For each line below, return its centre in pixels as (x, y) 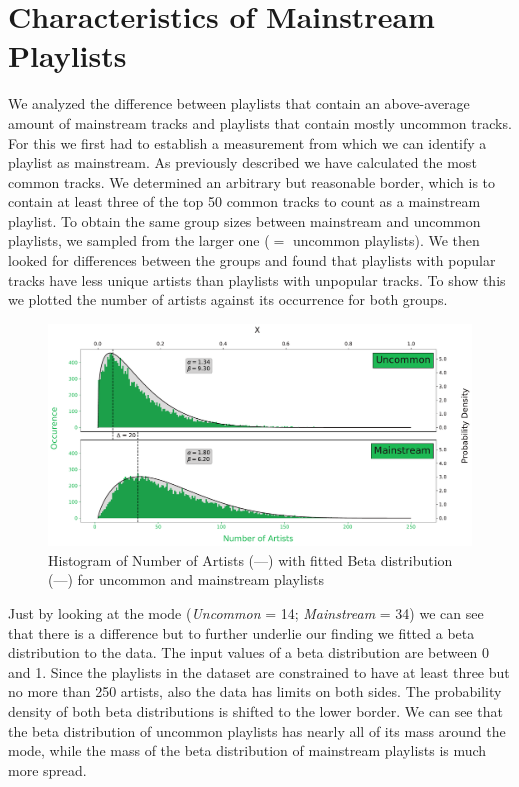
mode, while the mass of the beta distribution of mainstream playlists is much (247, 750)
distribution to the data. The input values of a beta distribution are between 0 (249, 652)
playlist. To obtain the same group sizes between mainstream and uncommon (244, 220)
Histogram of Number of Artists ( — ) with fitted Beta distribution (250, 559)
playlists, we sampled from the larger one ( (139, 240)
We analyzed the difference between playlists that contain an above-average (239, 103)
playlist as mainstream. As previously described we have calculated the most (242, 162)
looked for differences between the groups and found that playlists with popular (252, 260)
